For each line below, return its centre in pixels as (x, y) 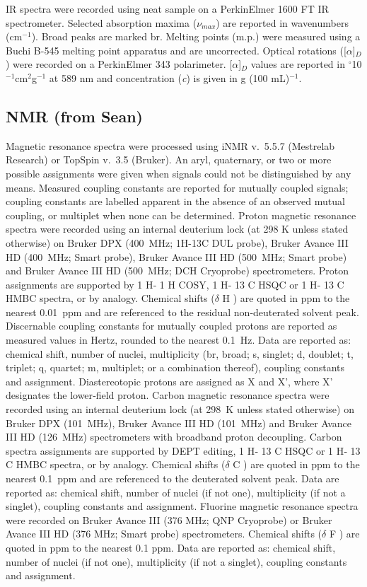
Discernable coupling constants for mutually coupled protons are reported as (171, 326)
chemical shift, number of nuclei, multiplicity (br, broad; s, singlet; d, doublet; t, (180, 353)
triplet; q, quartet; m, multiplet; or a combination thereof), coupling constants (175, 367)
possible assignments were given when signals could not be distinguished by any (179, 173)
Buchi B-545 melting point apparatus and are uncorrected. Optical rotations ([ (176, 50)
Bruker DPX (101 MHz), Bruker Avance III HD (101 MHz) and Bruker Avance (179, 423)
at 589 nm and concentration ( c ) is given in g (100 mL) (169, 77)
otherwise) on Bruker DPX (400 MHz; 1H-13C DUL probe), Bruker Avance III (177, 242)
